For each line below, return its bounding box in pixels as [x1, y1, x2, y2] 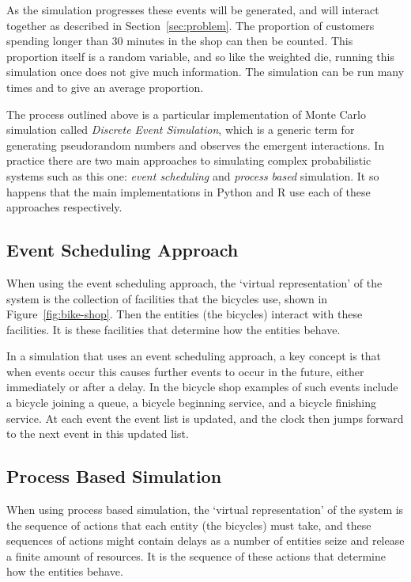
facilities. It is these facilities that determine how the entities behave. [6, 321, 341, 337]
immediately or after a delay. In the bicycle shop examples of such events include [6, 378, 398, 395]
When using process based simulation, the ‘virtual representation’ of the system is [6, 501, 404, 518]
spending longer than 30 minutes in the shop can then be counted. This [6, 32, 353, 49]
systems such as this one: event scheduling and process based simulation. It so [6, 167, 379, 184]
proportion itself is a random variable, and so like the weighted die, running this [6, 48, 394, 64]
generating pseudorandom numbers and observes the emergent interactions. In [6, 136, 385, 153]
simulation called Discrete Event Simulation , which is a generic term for [6, 121, 355, 138]
